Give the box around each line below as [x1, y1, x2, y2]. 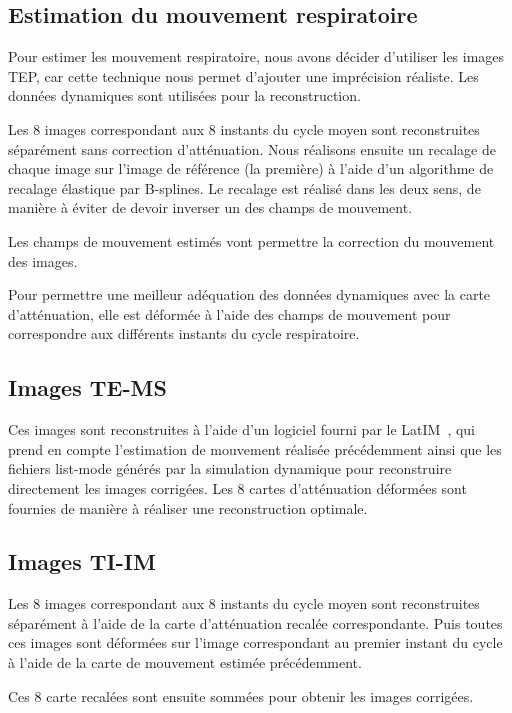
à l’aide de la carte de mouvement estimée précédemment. [8, 652, 362, 673]
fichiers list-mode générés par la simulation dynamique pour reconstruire [8, 458, 452, 479]
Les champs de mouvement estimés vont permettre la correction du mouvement [8, 230, 495, 251]
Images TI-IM [8, 546, 156, 577]
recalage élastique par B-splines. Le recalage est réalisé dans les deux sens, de [8, 177, 481, 198]
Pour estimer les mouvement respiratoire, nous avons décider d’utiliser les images [8, 46, 505, 67]
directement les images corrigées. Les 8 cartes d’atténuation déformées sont [8, 477, 467, 498]
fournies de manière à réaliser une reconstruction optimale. [8, 497, 368, 518]
